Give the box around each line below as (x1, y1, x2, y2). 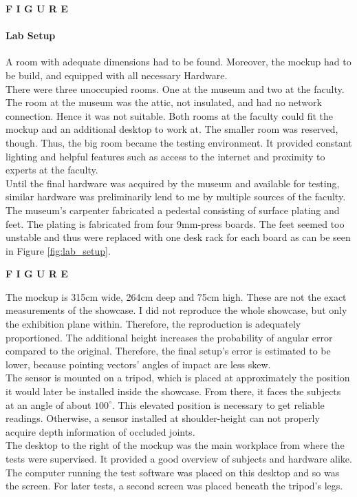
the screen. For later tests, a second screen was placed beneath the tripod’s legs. (6, 478, 343, 493)
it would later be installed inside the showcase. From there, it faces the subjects (6, 384, 341, 399)
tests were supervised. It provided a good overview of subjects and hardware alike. (6, 452, 352, 466)
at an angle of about (6, 397, 91, 412)
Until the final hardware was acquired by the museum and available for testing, (6, 176, 340, 190)
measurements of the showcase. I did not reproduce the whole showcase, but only (6, 303, 347, 317)
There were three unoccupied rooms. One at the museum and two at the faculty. (6, 81, 345, 96)
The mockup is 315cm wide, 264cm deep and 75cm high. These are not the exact (6, 289, 347, 304)
